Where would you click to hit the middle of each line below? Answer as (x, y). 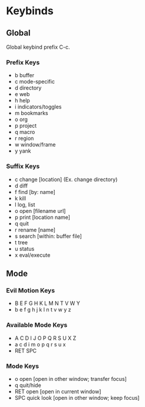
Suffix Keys (23, 166)
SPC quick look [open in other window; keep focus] (77, 398)
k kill (20, 198)
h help (22, 101)
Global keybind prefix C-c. (38, 47)
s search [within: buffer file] (48, 236)
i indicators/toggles (38, 107)
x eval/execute (32, 255)
